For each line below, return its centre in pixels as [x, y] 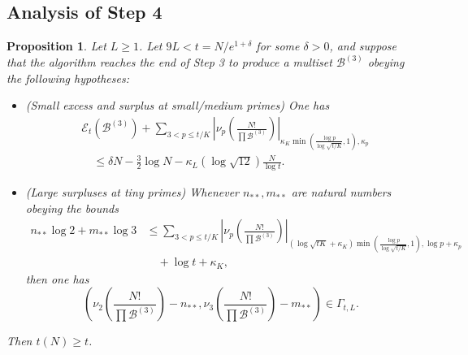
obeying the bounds [72, 208]
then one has [57, 278]
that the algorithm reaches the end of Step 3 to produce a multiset [169, 62]
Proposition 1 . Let [56, 46]
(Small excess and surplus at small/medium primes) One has [178, 105]
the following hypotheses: [68, 78]
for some [278, 46]
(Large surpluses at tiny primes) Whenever [132, 192]
